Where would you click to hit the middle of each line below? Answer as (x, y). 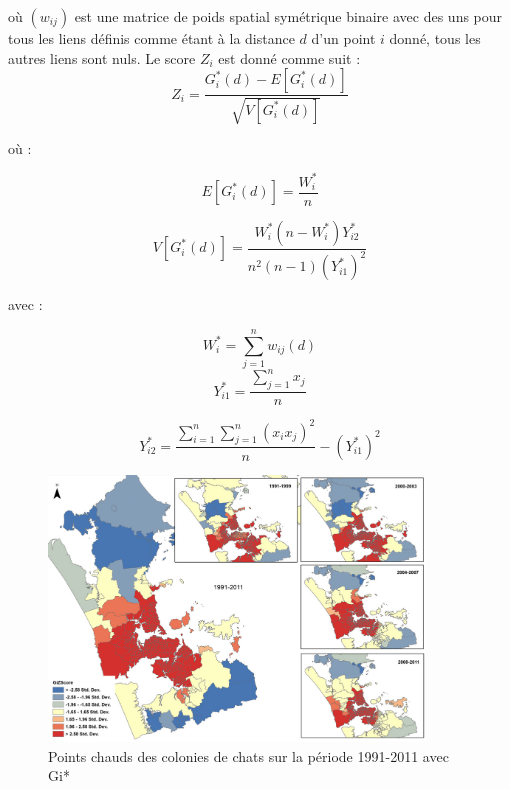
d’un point (343, 38)
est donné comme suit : (289, 57)
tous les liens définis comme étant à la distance (151, 38)
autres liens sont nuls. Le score (102, 57)
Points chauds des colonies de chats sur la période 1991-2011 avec (248, 755)
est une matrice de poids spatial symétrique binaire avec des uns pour (288, 16)
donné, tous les (435, 38)
